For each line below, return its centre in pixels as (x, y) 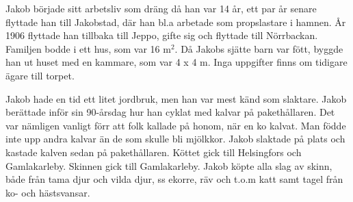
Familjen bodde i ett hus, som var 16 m (88, 48)
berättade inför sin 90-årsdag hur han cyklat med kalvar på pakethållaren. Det (170, 112)
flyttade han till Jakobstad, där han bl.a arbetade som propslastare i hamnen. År (176, 22)
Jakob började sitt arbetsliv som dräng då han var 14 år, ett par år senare (161, 8)
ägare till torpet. (40, 75)
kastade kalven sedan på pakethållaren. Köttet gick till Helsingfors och (154, 152)
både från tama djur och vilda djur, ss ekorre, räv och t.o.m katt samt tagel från (174, 179)
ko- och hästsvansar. (48, 192)
